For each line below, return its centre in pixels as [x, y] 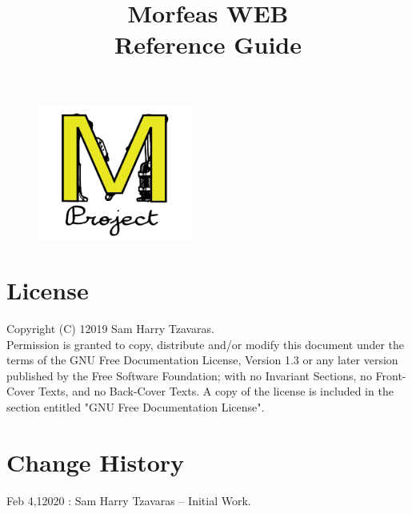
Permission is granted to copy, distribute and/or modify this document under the [206, 344]
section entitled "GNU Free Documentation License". [136, 407]
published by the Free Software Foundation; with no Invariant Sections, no [189, 375]
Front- [391, 375]
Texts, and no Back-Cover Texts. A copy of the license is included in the [216, 391]
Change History [96, 462]
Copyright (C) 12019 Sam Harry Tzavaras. [111, 329]
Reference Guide [208, 44]
